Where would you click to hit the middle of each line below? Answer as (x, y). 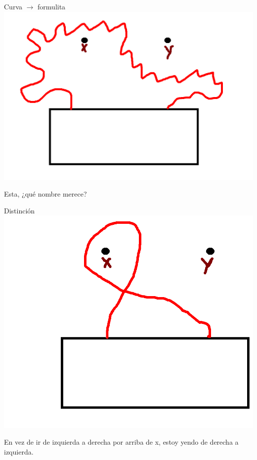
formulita (52, 6)
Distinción (20, 210)
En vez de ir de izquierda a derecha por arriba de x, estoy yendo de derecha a (121, 441)
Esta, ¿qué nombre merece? (45, 194)
